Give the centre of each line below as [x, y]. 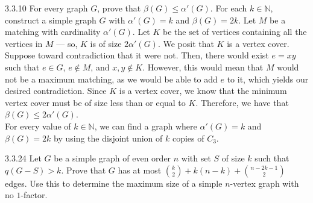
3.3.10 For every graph [46, 8]
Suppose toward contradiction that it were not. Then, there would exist [137, 55]
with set [196, 158]
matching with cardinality [53, 32]
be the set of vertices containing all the [235, 32]
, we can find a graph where [146, 126]
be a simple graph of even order [112, 158]
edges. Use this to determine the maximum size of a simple [114, 183]
